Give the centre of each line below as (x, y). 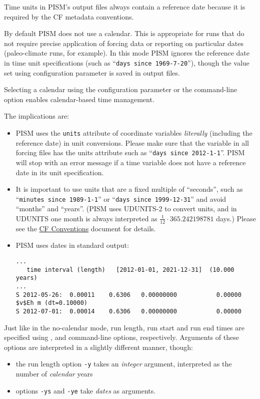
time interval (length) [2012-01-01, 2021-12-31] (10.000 (130, 270)
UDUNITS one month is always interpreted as (86, 218)
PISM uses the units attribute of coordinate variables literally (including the (134, 133)
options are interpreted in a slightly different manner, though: (98, 347)
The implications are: (37, 116)
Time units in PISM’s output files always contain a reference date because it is (125, 7)
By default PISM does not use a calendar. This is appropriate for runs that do (124, 33)
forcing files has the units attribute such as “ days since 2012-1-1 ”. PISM (130, 152)
